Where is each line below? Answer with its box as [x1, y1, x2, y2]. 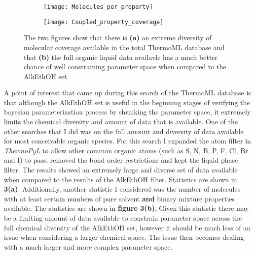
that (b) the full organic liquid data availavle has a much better [24, 52, 218, 62]
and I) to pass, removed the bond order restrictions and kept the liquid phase [4, 155, 238, 165]
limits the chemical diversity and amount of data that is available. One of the [4, 116, 238, 127]
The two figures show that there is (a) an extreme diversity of [24, 32, 212, 43]
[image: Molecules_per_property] [43, 3, 153, 10]
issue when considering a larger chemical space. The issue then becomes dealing [4, 232, 244, 242]
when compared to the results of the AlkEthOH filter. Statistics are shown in [4, 174, 237, 184]
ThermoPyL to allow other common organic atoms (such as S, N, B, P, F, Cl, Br [4, 145, 248, 155]
